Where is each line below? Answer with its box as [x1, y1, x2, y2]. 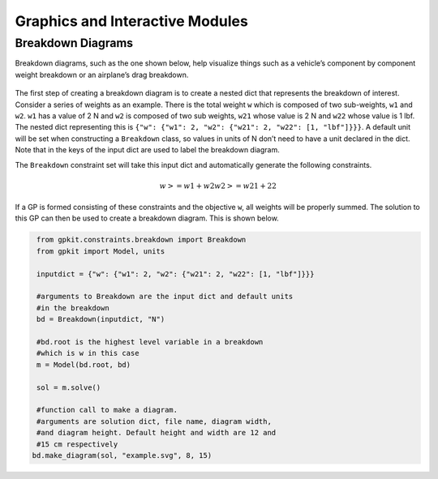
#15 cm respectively [36, 439, 118, 449]
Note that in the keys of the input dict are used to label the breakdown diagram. [15, 145, 280, 155]
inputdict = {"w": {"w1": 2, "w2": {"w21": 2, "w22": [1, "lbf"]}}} [36, 269, 315, 279]
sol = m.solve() [36, 383, 101, 392]
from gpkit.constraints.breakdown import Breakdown [36, 235, 247, 245]
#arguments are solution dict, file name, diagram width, [36, 417, 272, 426]
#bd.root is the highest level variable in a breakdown [36, 337, 264, 346]
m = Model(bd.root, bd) [36, 360, 131, 369]
